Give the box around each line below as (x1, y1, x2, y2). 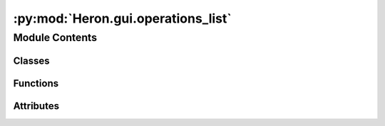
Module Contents (13, 31, 98, 44)
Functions (13, 77, 59, 89)
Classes (13, 55, 50, 67)
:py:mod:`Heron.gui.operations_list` (13, 11, 232, 26)
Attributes (13, 100, 60, 112)
